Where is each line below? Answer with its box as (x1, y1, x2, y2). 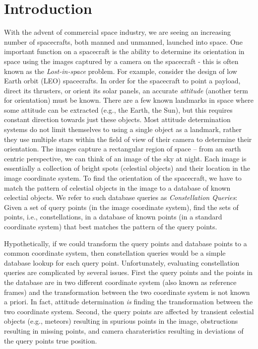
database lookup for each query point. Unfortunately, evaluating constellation (4, 257, 240, 268)
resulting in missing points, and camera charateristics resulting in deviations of (4, 325, 244, 336)
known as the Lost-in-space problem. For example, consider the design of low (4, 66, 237, 76)
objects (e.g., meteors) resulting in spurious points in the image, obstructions (4, 316, 238, 326)
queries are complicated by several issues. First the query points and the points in (4, 267, 253, 278)
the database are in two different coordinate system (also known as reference (4, 277, 237, 287)
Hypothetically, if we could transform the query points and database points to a (4, 238, 247, 248)
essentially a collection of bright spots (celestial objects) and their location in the (4, 163, 250, 173)
